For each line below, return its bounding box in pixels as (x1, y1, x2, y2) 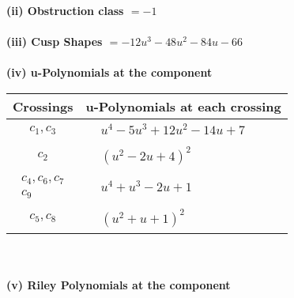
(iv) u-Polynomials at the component (6, 64, 213, 81)
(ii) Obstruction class (6, 2, 124, 18)
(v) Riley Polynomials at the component (6, 277, 231, 293)
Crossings (13, 96, 73, 115)
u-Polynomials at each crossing (85, 96, 281, 115)
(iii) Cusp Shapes (6, 33, 103, 50)
